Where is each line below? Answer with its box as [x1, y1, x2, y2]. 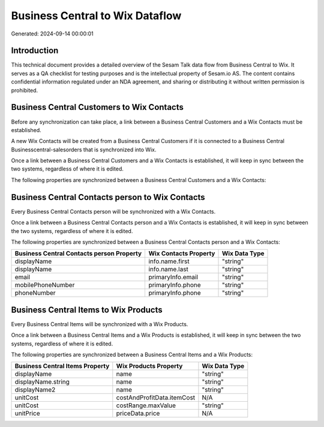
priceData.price [116, 409, 160, 417]
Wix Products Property [116, 362, 183, 371]
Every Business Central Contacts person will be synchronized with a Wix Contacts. [11, 208, 216, 215]
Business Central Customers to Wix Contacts [11, 102, 184, 112]
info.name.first [148, 257, 190, 265]
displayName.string [14, 378, 70, 386]
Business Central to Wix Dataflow [11, 9, 182, 22]
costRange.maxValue [116, 401, 176, 410]
